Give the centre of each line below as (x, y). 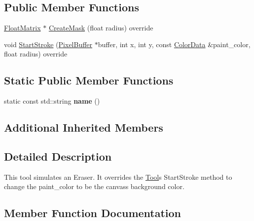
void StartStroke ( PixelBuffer (48, 44)
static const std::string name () (52, 101)
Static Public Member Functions (89, 80)
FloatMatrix (22, 28)
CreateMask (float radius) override (101, 28)
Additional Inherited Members (84, 127)
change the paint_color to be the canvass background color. (94, 186)
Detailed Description (58, 156)
